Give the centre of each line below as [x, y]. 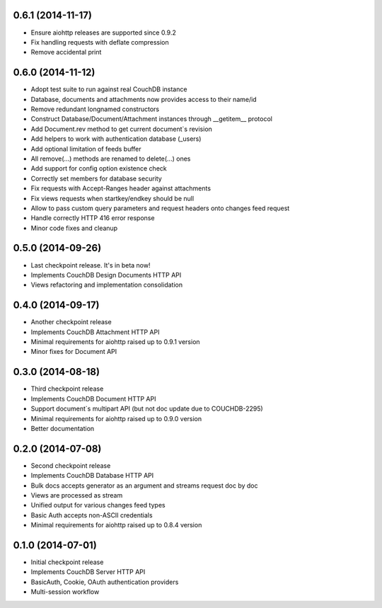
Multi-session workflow [65, 592]
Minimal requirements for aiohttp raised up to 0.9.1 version [116, 342]
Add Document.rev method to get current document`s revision [121, 129]
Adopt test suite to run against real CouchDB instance [109, 89]
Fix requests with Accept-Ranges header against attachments [121, 188]
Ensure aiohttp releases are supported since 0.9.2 [103, 33]
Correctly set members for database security [96, 178]
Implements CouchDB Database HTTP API [92, 476]
